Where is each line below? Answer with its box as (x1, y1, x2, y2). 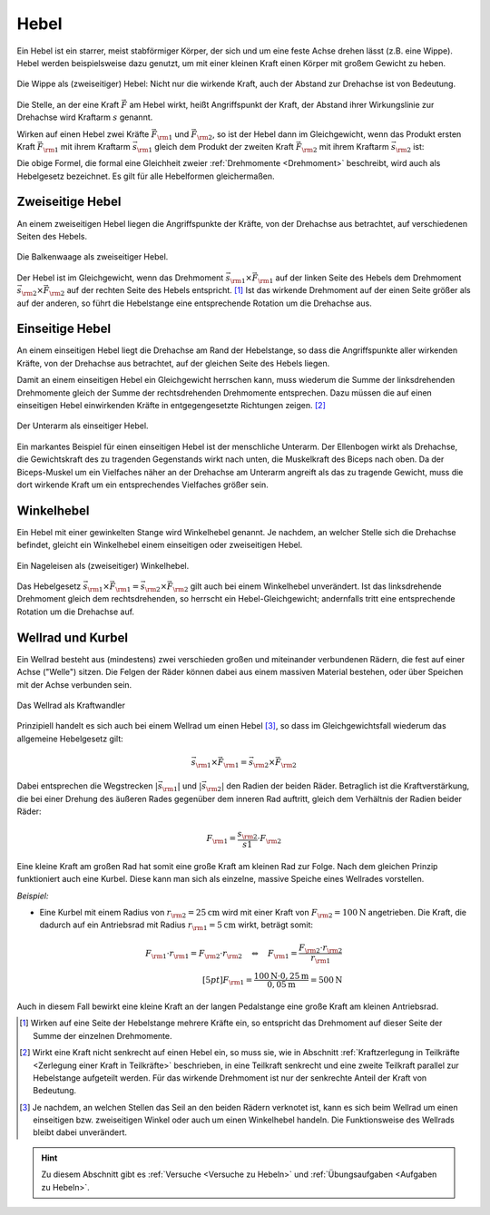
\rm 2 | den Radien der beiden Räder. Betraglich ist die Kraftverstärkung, (205, 780, 470, 794)
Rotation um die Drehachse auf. (16, 606, 135, 617)
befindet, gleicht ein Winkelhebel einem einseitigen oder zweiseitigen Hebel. (16, 540, 303, 551)
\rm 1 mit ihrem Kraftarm (43, 141, 131, 154)
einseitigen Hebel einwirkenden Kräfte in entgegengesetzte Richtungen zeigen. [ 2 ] (16, 400, 327, 410)
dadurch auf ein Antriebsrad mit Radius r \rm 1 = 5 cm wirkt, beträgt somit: (39, 919, 313, 933)
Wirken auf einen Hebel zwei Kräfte (16, 128, 150, 140)
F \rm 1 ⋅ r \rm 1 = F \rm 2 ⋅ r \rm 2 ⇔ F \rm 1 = (145, 948, 299, 961)
